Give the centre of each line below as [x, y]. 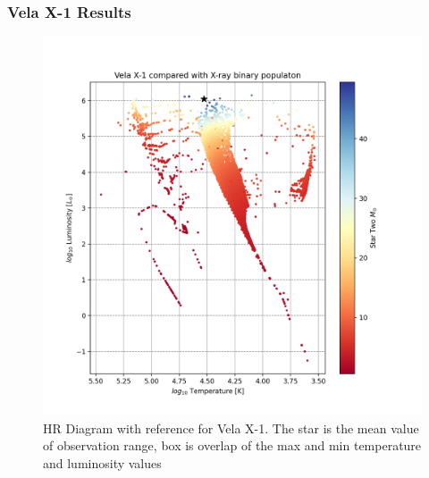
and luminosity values [102, 463]
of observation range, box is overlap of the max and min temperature [232, 445]
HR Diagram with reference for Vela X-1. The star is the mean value [231, 428]
